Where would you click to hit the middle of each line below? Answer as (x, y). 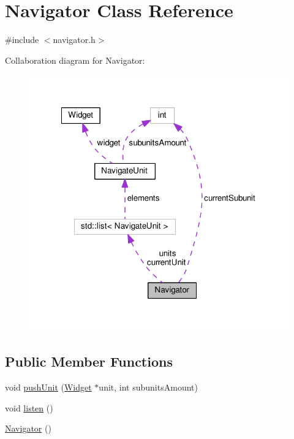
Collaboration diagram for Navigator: (75, 60)
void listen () (29, 407)
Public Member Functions (89, 361)
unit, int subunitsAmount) (148, 387)
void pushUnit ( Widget (48, 387)
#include (22, 40)
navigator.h (74, 40)
